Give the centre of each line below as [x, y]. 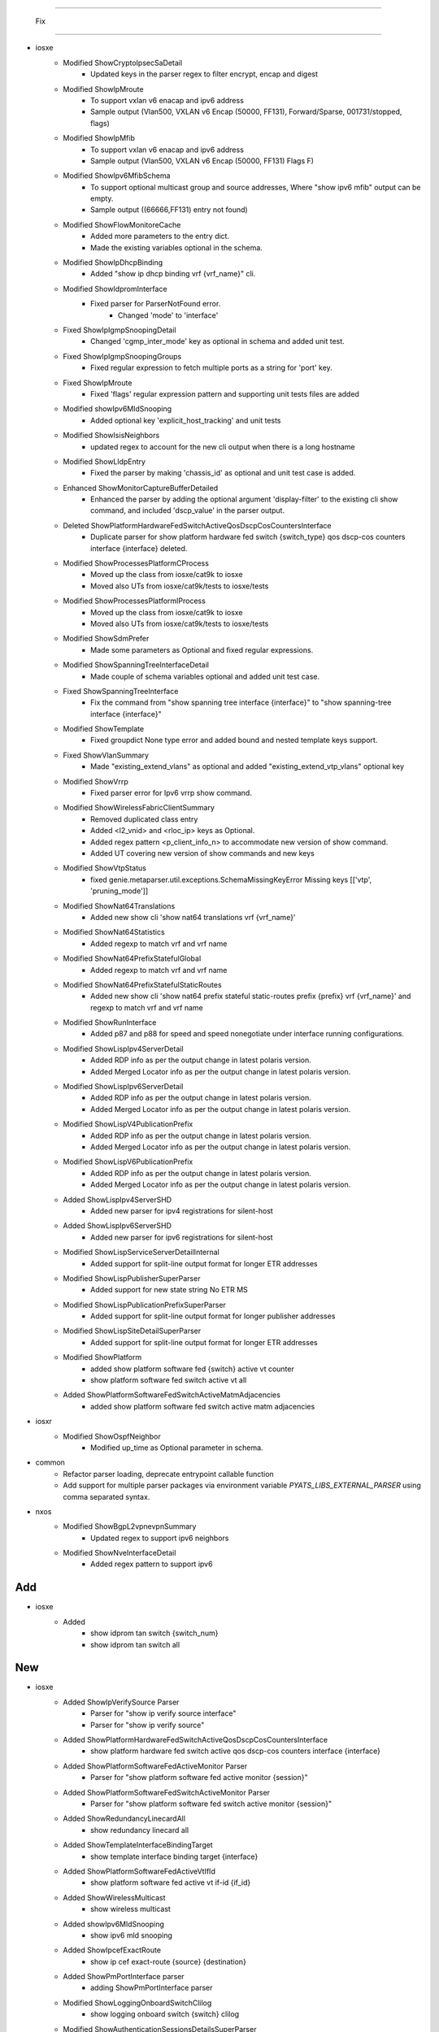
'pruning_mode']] [120, 891]
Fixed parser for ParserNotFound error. [156, 304]
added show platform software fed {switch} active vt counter [192, 1369]
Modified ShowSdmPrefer [106, 639]
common [50, 1462]
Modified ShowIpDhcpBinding [113, 263]
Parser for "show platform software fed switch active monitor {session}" [211, 1804]
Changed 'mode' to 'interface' [168, 315]
